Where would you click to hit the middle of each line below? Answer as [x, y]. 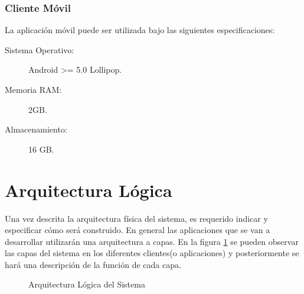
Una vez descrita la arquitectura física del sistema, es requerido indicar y [136, 218]
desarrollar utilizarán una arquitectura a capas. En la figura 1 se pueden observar [152, 241]
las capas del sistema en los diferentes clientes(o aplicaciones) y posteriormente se [152, 253]
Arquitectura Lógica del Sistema [87, 284]
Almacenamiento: [36, 129]
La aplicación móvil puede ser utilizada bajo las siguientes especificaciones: [140, 30]
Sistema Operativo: [40, 49]
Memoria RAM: [33, 89]
